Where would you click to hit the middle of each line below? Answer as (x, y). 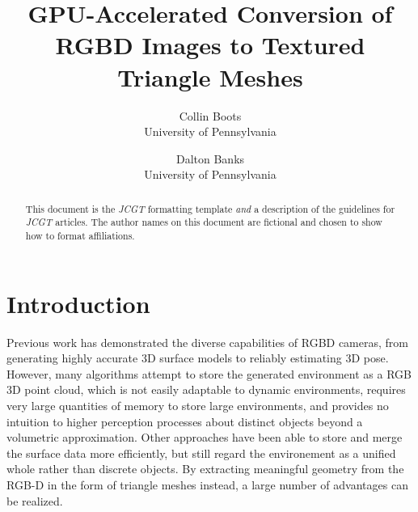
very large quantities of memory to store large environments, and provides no (198, 405)
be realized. (35, 500)
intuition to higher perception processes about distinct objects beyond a (185, 421)
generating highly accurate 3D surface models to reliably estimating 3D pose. (198, 358)
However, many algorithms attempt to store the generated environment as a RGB (209, 373)
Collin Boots (210, 115)
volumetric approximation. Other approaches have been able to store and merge (205, 437)
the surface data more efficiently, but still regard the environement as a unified (201, 453)
